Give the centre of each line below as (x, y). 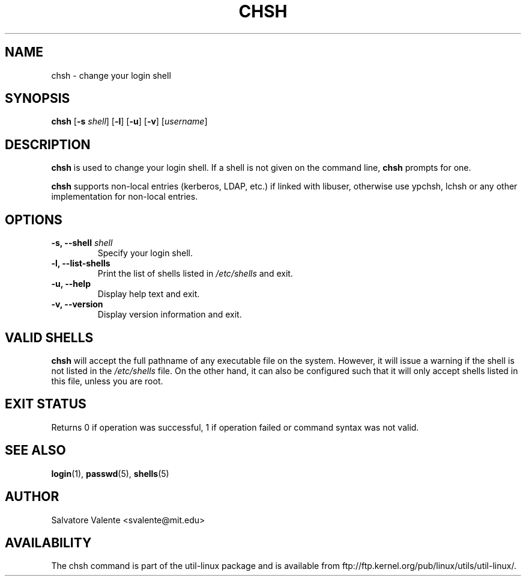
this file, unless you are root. (107, 381)
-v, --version (77, 304)
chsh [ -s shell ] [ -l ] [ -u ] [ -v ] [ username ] (129, 121)
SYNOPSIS (38, 99)
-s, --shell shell (82, 243)
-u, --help (71, 284)
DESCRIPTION (48, 144)
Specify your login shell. (145, 253)
